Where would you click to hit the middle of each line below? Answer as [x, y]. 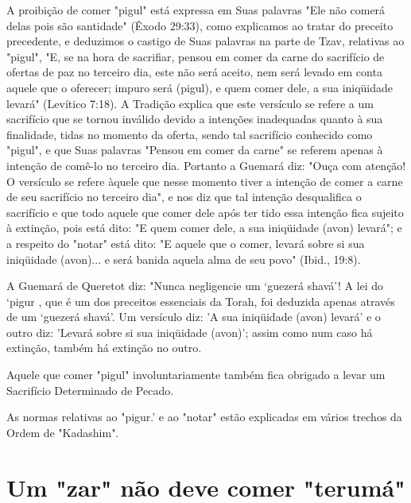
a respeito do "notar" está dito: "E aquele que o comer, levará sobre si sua [186, 243]
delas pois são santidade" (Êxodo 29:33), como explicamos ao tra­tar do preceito [200, 25]
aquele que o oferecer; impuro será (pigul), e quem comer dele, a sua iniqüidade [200, 87]
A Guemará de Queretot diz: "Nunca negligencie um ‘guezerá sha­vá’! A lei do [195, 286]
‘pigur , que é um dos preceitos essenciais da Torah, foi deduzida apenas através [201, 301]
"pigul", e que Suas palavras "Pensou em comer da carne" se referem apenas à [195, 150]
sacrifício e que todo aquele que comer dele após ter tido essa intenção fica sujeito [205, 212]
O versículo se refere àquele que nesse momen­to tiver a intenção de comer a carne [205, 181]
